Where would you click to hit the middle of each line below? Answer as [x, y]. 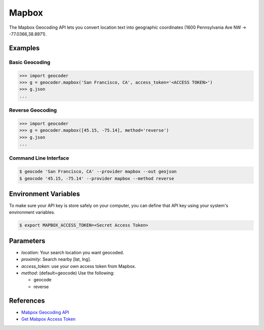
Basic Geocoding [30, 62]
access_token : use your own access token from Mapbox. [79, 266]
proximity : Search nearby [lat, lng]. [56, 259]
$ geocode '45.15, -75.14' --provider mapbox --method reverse [97, 178]
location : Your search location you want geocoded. [73, 252]
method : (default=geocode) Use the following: [68, 273]
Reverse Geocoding [33, 110]
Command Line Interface [39, 158]
